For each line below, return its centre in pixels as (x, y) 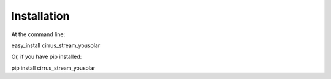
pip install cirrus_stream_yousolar (53, 68)
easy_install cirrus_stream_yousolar (56, 45)
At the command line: (38, 34)
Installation (40, 16)
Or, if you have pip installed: (47, 57)
